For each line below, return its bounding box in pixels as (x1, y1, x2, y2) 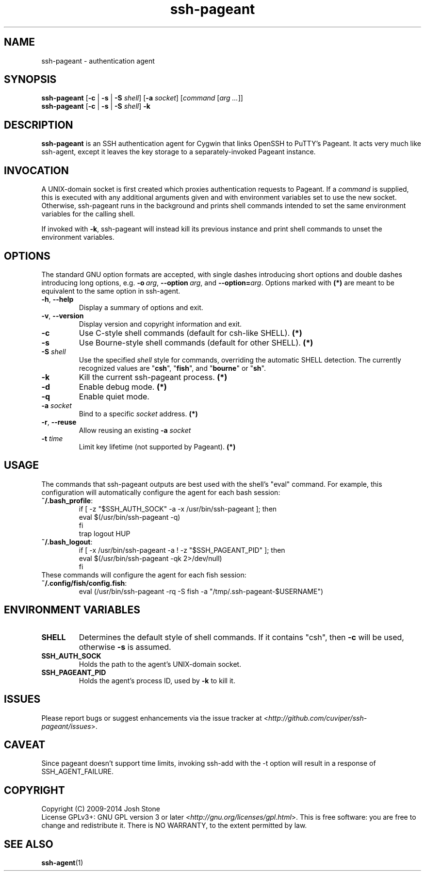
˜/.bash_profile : (41, 496, 93, 505)
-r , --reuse (41, 417, 77, 426)
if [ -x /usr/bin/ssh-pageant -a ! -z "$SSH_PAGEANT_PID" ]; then (79, 545, 285, 554)
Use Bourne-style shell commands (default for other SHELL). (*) (79, 337, 313, 347)
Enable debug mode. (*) (79, 381, 167, 392)
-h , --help (41, 295, 74, 303)
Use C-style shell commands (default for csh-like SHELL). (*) (79, 328, 302, 338)
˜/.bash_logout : (41, 537, 93, 546)
